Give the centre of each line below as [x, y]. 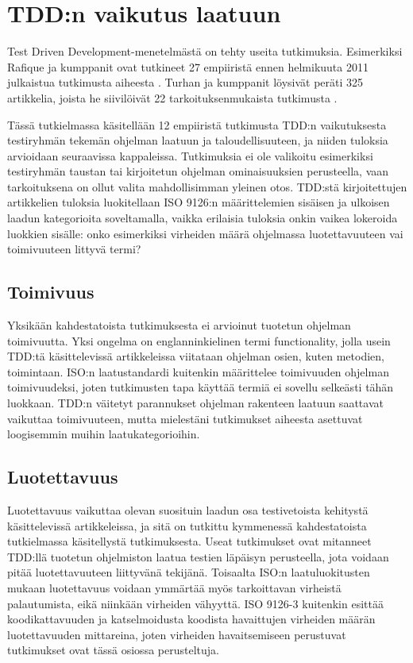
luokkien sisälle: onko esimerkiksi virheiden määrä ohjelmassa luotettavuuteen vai [205, 233]
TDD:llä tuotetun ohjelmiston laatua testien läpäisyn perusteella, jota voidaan [198, 556]
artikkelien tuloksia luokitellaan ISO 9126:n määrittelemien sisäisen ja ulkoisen [199, 202]
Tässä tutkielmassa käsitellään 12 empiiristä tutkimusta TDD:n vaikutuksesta [197, 124]
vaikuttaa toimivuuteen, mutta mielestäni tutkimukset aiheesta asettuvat [185, 418]
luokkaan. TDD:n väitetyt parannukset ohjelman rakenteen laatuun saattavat [195, 403]
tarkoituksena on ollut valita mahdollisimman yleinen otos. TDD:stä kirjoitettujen [207, 186]
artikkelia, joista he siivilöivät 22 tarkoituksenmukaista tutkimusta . [172, 97]
